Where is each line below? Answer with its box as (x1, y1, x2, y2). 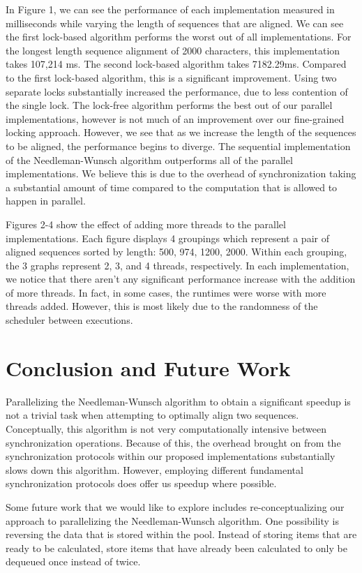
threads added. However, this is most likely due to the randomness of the (6, 299, 318, 313)
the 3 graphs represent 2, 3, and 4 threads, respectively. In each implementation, (6, 258, 349, 272)
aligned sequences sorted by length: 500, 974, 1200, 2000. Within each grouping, (6, 244, 347, 259)
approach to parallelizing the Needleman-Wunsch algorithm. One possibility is (6, 513, 340, 528)
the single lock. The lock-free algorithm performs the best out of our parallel (6, 98, 333, 112)
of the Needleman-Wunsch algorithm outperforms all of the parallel (6, 152, 293, 167)
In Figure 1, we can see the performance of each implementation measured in (6, 2, 335, 16)
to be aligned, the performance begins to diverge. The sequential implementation (6, 138, 351, 153)
